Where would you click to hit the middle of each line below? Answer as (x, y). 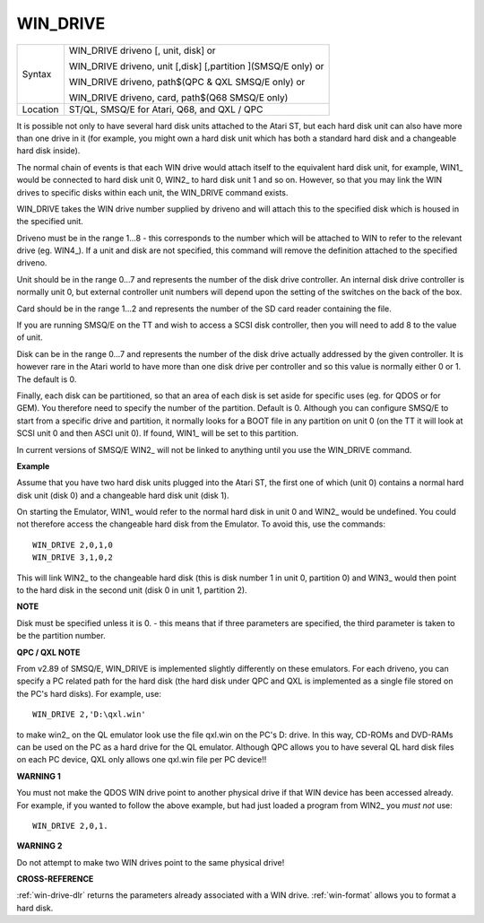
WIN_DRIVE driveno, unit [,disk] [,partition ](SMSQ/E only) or (196, 65)
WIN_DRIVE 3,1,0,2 (73, 557)
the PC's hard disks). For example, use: (89, 693)
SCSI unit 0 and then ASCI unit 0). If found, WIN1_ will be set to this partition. (158, 433)
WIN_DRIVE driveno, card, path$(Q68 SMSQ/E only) (178, 97)
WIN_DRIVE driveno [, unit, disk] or (142, 50)
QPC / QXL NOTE (48, 652)
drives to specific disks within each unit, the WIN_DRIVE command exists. (152, 192)
